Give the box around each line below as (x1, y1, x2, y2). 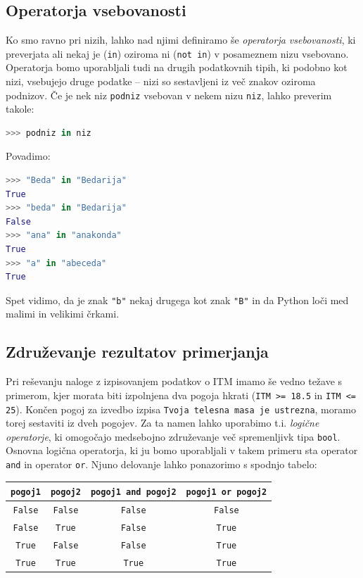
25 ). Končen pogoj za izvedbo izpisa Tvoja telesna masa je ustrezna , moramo (6, 401, 356, 416)
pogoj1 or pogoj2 (186, 487, 267, 498)
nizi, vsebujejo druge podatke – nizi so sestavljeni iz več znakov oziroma (6, 74, 316, 89)
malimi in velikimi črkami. (6, 306, 120, 321)
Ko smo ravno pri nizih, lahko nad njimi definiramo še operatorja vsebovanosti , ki (6, 32, 356, 47)
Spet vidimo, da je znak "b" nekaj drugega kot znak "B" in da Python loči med (6, 292, 349, 307)
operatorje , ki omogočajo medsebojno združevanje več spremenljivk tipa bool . (6, 429, 340, 444)
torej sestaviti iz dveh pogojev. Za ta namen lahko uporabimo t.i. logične (6, 415, 319, 430)
